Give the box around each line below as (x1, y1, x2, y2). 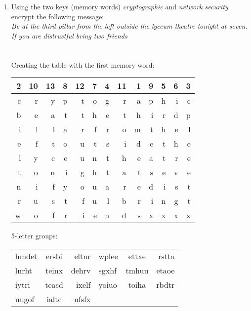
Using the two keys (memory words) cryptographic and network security (11, 1, 228, 11)
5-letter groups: (11, 231, 58, 241)
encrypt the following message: (11, 11, 104, 21)
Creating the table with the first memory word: (11, 59, 155, 70)
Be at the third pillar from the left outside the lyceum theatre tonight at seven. (11, 21, 248, 31)
